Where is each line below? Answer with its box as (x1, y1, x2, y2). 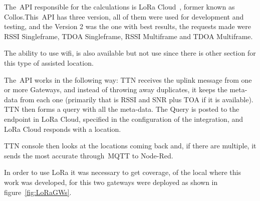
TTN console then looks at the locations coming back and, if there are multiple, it (4, 140, 256, 151)
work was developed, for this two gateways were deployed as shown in (4, 176, 218, 187)
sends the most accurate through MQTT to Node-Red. (4, 150, 173, 160)
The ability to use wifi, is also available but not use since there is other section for (4, 48, 256, 58)
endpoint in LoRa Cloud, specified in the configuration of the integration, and (4, 113, 243, 124)
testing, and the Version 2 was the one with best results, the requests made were (4, 21, 251, 32)
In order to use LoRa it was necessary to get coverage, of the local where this (4, 167, 241, 177)
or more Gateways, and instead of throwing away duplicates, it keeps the (4, 84, 227, 95)
